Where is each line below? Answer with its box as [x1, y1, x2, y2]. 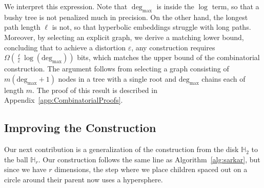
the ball [4, 154, 28, 164]
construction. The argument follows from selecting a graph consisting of [4, 63, 229, 74]
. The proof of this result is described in [32, 84, 157, 95]
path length [4, 22, 40, 32]
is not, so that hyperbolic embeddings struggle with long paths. [52, 22, 251, 32]
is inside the [156, 1, 194, 11]
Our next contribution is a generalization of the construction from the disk [4, 144, 239, 155]
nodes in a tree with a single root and [58, 73, 177, 84]
